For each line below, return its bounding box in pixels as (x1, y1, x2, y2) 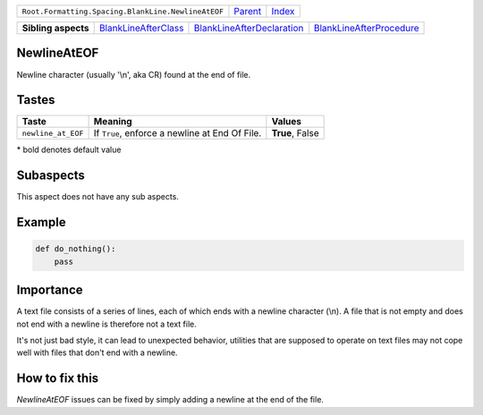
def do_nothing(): (35, 244, 116, 254)
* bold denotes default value (16, 144, 122, 156)
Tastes (16, 92, 55, 107)
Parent (233, 5, 262, 17)
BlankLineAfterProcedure (313, 22, 419, 34)
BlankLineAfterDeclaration (193, 22, 304, 34)
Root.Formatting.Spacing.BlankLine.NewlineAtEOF (21, 6, 224, 16)
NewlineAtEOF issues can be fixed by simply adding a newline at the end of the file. (16, 394, 324, 405)
